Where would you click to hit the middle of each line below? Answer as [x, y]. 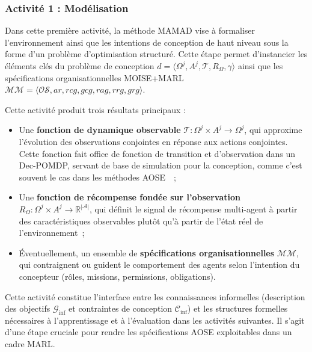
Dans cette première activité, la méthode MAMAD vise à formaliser [130, 30]
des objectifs [28, 308]
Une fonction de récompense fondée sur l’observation [130, 197]
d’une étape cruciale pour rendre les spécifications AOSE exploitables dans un [148, 332]
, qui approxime [273, 130]
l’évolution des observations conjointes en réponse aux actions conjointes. [153, 141]
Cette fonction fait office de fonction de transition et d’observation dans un [157, 153]
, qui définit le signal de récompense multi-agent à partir [193, 208]
